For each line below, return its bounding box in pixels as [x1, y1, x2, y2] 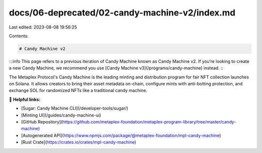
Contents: [9, 33, 29, 39]
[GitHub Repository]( [21, 119, 63, 125]
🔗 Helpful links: [9, 96, 41, 102]
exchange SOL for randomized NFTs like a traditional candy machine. [9, 88, 147, 93]
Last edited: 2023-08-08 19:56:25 [9, 24, 77, 30]
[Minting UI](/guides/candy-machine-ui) [21, 112, 101, 118]
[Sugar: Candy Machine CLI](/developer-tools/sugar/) [21, 106, 129, 111]
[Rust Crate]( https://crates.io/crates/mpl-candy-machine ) [21, 139, 136, 145]
